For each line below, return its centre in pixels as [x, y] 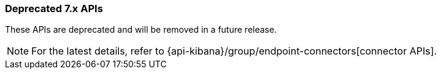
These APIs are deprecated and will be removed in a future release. [141, 30]
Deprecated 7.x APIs [54, 8]
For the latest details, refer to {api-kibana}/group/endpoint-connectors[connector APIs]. [234, 51]
